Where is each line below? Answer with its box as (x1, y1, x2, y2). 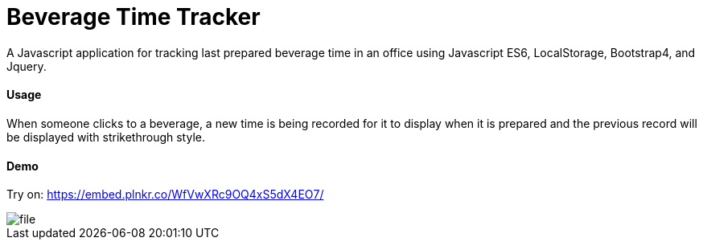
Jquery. (6, 59, 47, 73)
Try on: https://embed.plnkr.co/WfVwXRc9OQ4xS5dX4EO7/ (6, 187, 324, 202)
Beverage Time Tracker (6, 3, 261, 31)
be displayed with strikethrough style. (6, 129, 205, 144)
